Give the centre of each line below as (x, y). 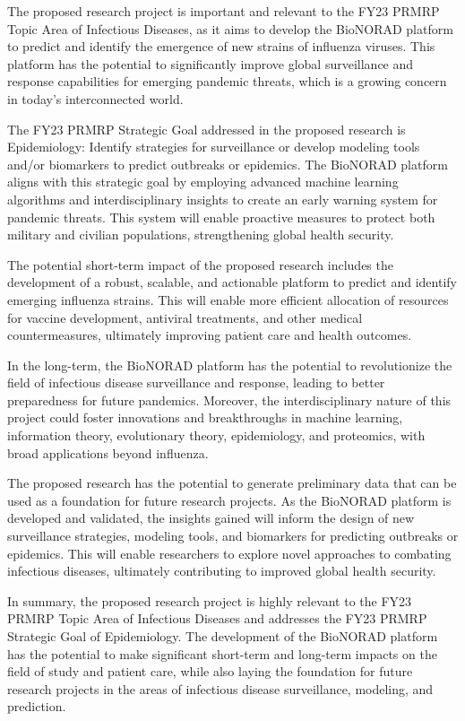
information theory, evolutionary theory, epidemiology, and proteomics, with (216, 435)
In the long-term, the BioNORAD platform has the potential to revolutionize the (230, 365)
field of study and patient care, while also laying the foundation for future (210, 671)
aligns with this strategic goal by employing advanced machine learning (203, 182)
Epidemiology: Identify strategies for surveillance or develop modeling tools (214, 147)
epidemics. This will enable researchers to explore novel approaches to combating (229, 553)
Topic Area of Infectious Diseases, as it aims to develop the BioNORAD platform (230, 28)
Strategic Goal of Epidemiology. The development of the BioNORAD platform (223, 636)
